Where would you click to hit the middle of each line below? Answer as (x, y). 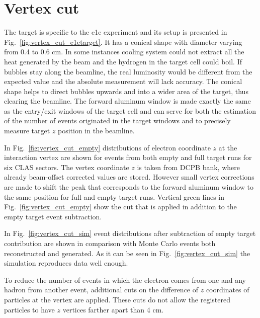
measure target (27, 131)
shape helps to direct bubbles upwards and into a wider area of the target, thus (126, 91)
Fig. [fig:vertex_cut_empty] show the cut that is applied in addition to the (120, 207)
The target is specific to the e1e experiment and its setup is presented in (116, 32)
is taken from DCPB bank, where (188, 167)
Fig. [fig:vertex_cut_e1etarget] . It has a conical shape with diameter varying (123, 42)
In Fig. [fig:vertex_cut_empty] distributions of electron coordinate (107, 147)
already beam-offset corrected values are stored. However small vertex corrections (129, 177)
